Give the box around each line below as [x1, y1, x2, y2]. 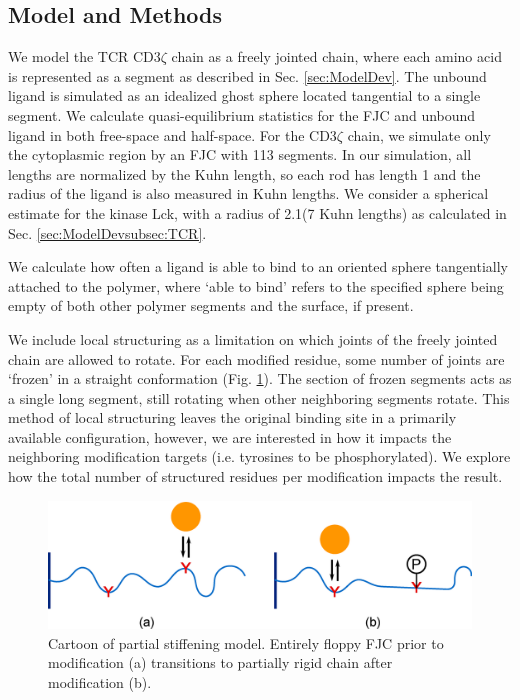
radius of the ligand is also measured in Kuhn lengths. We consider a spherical [8, 183, 489, 204]
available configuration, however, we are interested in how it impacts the [8, 426, 452, 447]
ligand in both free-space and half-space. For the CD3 [8, 124, 337, 145]
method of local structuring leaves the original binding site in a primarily [8, 407, 457, 428]
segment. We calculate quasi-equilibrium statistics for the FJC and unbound [8, 104, 476, 125]
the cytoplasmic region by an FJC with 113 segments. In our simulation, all [8, 144, 472, 165]
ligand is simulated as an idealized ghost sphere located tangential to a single [8, 85, 481, 106]
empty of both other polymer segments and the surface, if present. [8, 295, 414, 316]
